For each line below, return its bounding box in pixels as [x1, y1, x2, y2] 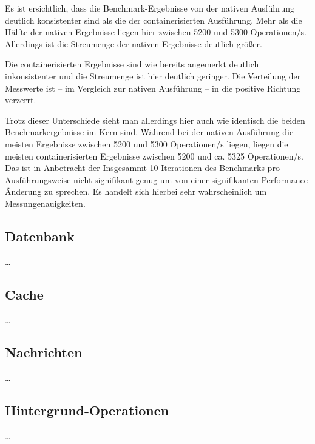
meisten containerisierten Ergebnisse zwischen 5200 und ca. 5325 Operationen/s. [5, 149, 303, 162]
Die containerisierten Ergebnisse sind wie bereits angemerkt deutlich [5, 58, 259, 70]
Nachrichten [5, 343, 83, 362]
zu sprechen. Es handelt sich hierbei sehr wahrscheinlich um [44, 185, 267, 198]
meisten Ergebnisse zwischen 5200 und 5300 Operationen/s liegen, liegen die [5, 137, 288, 150]
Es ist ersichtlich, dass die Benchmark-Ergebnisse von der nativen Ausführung [5, 2, 295, 14]
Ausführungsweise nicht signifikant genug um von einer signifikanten [5, 173, 259, 186]
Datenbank [5, 226, 75, 245]
